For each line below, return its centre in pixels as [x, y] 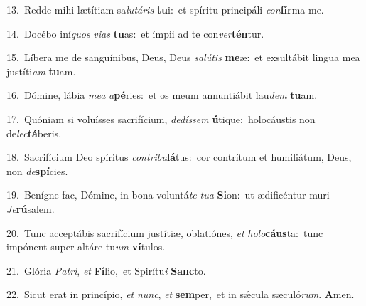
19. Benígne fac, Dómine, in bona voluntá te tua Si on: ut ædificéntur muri [168, 195]
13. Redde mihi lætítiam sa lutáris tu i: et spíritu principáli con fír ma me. [165, 9]
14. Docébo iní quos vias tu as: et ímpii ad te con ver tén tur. [135, 33]
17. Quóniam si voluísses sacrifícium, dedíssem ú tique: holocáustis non [161, 118]
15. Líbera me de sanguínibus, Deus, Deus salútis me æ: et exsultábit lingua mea [183, 57]
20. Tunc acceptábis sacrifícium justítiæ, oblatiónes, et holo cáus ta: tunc [165, 232]
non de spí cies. [37, 170]
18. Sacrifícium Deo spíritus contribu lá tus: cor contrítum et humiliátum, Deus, [179, 157]
